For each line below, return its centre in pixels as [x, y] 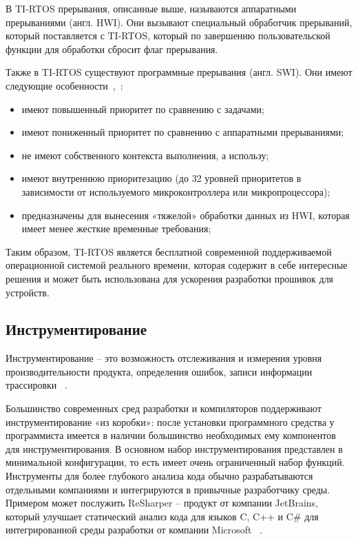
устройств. [28, 292]
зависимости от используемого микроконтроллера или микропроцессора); [176, 191]
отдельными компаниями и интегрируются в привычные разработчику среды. [168, 489]
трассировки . [36, 385]
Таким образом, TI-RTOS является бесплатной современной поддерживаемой [169, 251]
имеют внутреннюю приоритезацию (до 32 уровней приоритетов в [161, 178]
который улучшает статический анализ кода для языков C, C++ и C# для [162, 516]
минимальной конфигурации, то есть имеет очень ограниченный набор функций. [175, 462]
